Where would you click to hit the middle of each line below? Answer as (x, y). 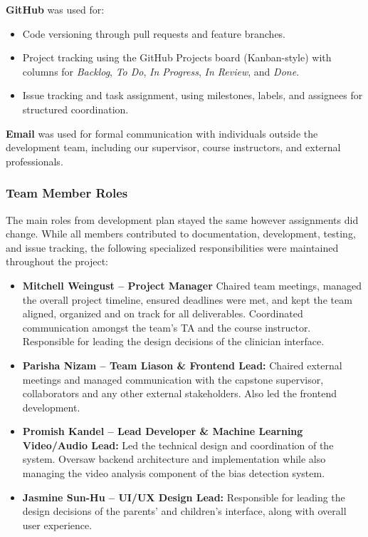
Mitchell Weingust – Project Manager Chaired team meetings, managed (192, 285)
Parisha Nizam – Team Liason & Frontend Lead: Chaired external (182, 365)
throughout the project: (57, 261)
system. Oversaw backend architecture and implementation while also (174, 459)
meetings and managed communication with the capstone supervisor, (173, 379)
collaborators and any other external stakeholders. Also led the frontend (179, 393)
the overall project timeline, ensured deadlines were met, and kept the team (187, 299)
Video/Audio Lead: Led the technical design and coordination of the (178, 445)
